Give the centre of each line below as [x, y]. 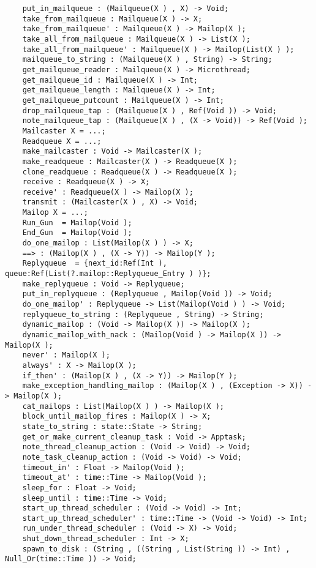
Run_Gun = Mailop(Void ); [77, 222]
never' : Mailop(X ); [66, 355]
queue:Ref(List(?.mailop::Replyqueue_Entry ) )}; [108, 274]
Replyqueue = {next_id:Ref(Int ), [95, 263]
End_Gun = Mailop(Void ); [77, 233]
